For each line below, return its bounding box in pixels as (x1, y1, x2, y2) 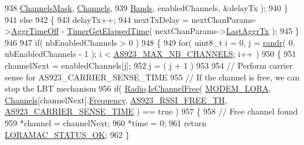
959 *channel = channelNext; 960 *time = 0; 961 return (5, 116, 207, 129)
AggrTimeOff (11, 25, 59, 37)
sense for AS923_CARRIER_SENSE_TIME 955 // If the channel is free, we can (5, 70, 300, 83)
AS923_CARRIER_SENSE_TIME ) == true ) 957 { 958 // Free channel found (5, 105, 298, 117)
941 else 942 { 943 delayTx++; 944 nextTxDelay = (5, 13, 189, 25)
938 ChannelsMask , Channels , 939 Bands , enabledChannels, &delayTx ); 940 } (5, 2, 288, 14)
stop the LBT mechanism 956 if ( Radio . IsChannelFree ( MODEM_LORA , (5, 82, 271, 95)
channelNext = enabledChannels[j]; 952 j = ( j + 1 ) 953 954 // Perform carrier (5, 59, 293, 71)
